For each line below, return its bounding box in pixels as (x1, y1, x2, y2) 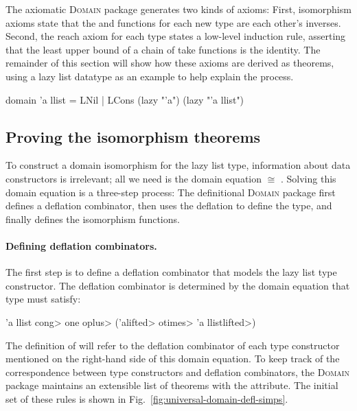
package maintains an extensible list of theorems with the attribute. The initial (5, 378, 338, 392)
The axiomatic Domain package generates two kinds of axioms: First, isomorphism (5, 2, 352, 16)
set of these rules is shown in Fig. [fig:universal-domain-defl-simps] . (5, 391, 288, 406)
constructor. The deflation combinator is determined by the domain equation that (5, 278, 350, 292)
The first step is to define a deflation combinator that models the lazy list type (5, 265, 337, 279)
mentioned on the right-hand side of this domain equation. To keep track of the (5, 351, 340, 366)
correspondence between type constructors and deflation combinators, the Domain (5, 364, 349, 379)
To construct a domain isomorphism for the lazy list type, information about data (5, 158, 351, 172)
